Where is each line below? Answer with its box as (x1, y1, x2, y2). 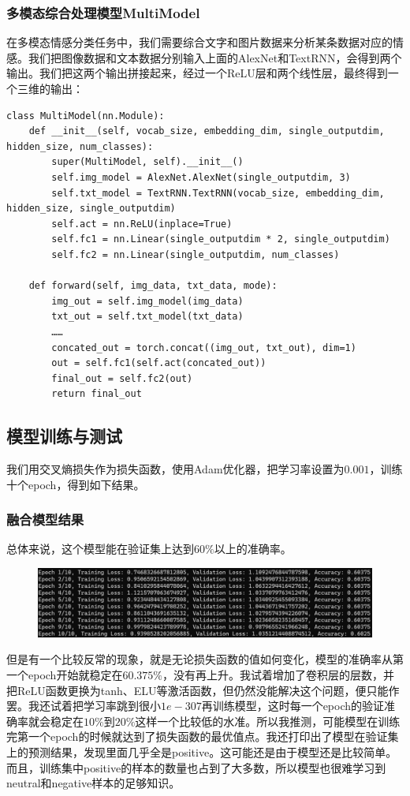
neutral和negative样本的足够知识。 (6, 775, 181, 791)
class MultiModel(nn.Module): (6, 110, 165, 121)
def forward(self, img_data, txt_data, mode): (28, 280, 278, 292)
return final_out (51, 388, 142, 400)
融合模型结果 (6, 510, 84, 529)
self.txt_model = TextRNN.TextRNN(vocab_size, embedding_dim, (51, 187, 385, 199)
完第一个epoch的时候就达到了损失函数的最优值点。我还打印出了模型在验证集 (6, 728, 399, 745)
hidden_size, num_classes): (6, 140, 154, 152)
